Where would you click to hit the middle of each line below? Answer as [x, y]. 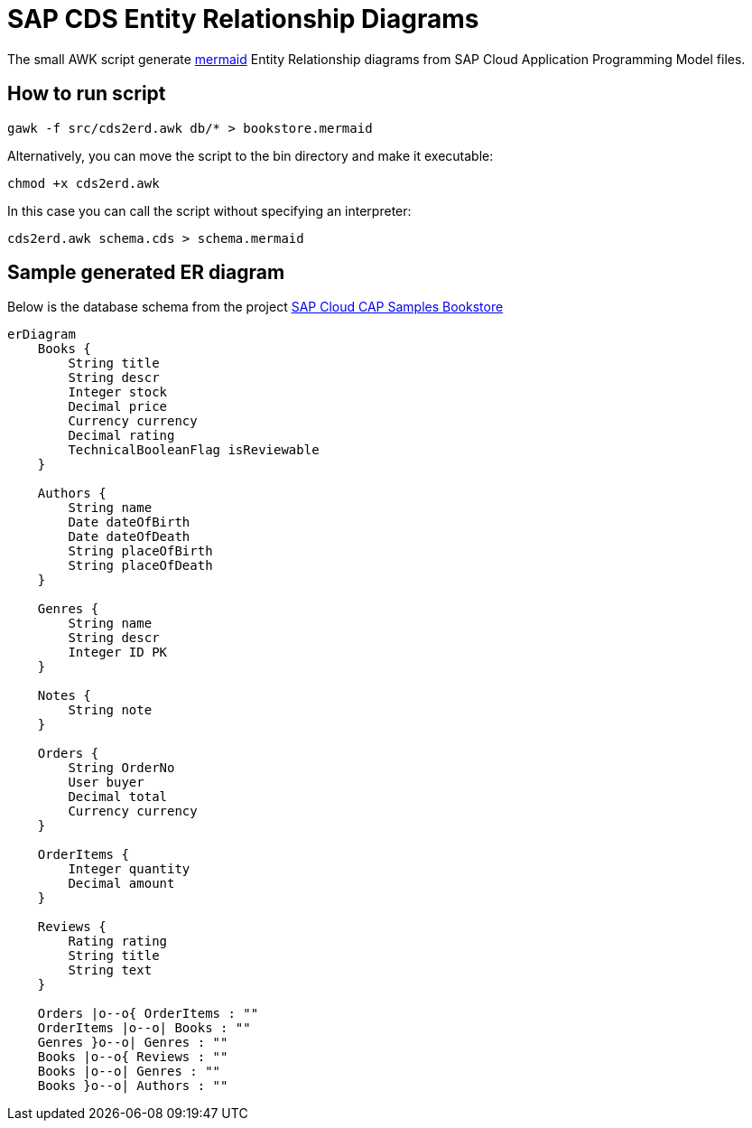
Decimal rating [121, 436]
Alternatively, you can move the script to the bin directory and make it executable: [251, 155]
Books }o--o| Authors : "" [133, 1086]
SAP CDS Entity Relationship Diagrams [243, 19]
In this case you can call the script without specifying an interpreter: [209, 210]
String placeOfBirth [140, 551]
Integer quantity [129, 869]
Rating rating [118, 942]
